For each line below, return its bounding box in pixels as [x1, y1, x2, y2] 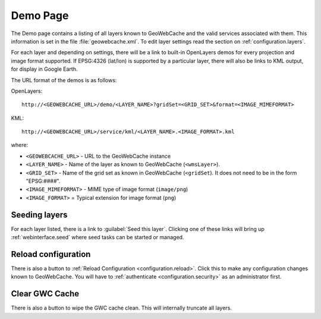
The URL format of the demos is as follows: [11, 76, 117, 83]
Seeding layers [11, 209, 68, 220]
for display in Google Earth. [11, 65, 78, 73]
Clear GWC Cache [11, 289, 80, 299]
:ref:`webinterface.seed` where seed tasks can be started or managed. [11, 234, 184, 241]
